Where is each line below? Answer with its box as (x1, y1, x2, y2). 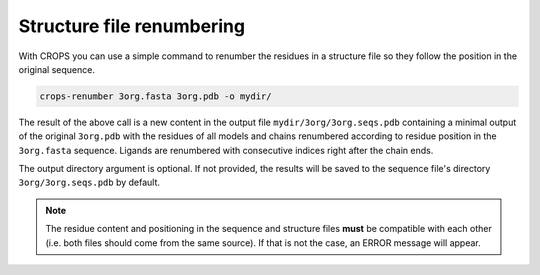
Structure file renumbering (18, 15, 245, 37)
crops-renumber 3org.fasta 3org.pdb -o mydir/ (39, 90, 272, 102)
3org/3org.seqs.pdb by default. (18, 176, 160, 189)
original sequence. (18, 63, 95, 75)
